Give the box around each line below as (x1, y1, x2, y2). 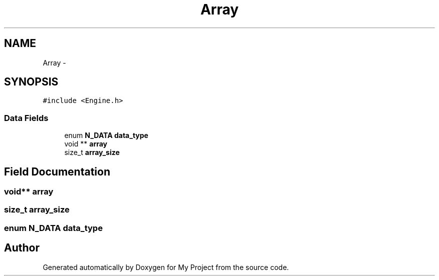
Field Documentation (4, 165, 110, 178)
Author (4, 241, 40, 254)
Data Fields (4, 112, 49, 123)
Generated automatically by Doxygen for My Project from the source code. (43, 262, 289, 271)
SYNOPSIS (4, 75, 59, 88)
